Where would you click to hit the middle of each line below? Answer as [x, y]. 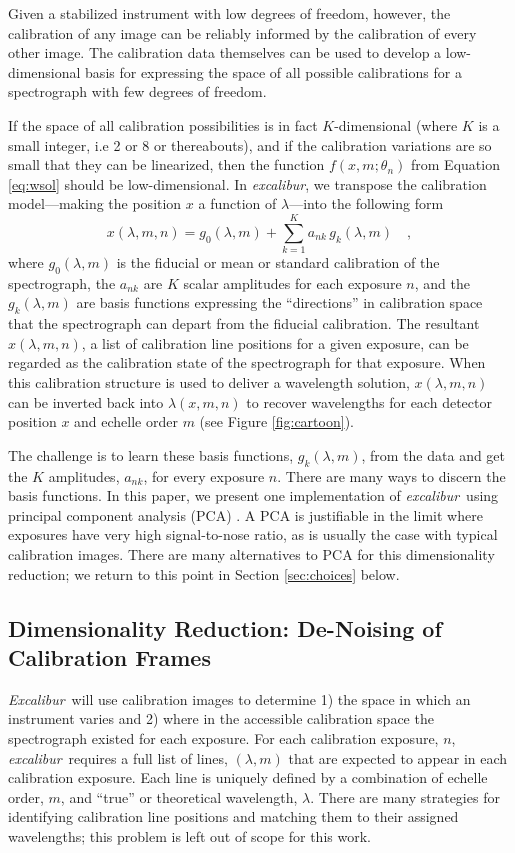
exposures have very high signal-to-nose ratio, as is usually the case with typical [253, 534]
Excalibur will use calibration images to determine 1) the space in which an [239, 698]
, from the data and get [433, 454]
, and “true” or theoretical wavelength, [179, 796]
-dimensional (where [396, 124]
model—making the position [95, 203]
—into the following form [366, 203]
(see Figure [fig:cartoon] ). [276, 421]
